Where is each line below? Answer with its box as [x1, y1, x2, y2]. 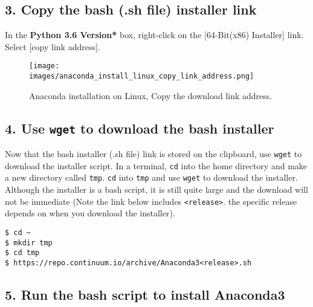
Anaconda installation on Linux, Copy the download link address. [29, 89, 273, 102]
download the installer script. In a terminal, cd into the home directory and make [5, 159, 308, 172]
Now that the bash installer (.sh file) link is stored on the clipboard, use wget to [5, 147, 302, 160]
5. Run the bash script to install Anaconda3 [5, 285, 285, 303]
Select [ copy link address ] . [5, 40, 100, 53]
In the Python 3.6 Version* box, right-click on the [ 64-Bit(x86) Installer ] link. [5, 28, 304, 41]
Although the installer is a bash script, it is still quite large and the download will [5, 183, 308, 196]
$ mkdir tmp [5, 238, 53, 247]
